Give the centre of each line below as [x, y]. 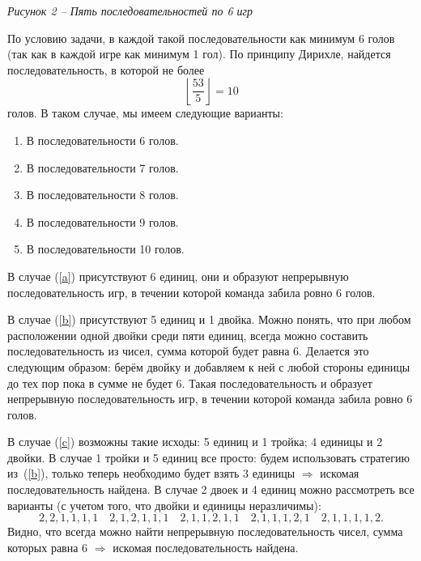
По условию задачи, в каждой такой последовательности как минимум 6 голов [201, 38]
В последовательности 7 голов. [102, 167]
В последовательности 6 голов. [102, 140]
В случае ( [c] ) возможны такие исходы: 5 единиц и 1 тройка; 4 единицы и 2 [195, 442]
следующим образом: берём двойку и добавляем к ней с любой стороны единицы [209, 366]
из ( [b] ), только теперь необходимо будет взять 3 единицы [151, 473]
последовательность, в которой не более [106, 69]
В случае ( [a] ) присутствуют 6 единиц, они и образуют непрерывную [178, 276]
